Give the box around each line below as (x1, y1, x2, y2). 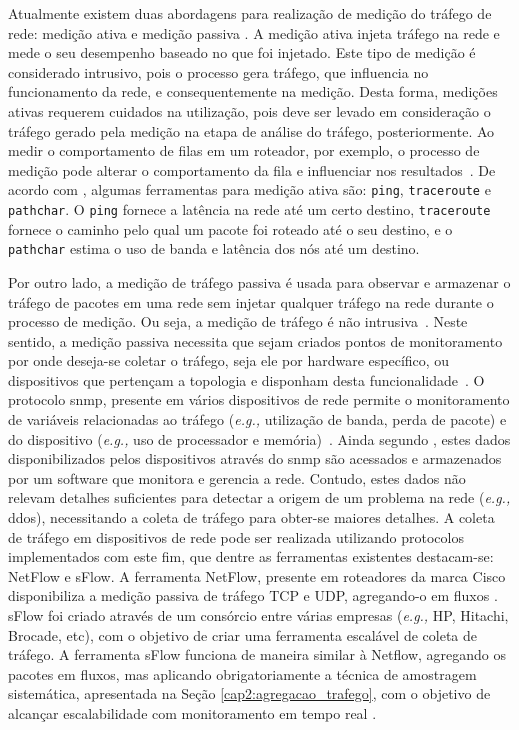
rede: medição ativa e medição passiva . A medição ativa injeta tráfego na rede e (8, 22, 500, 43)
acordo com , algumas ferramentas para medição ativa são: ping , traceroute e (8, 179, 491, 200)
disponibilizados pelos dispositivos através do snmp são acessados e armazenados (8, 448, 502, 469)
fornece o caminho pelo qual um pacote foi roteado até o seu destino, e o (8, 218, 453, 239)
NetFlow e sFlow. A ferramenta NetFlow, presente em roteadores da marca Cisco (8, 565, 506, 586)
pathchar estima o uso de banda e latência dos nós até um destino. (8, 238, 420, 259)
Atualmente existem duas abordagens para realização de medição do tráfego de (8, 3, 492, 23)
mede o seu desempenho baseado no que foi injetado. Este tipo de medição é (8, 42, 476, 63)
